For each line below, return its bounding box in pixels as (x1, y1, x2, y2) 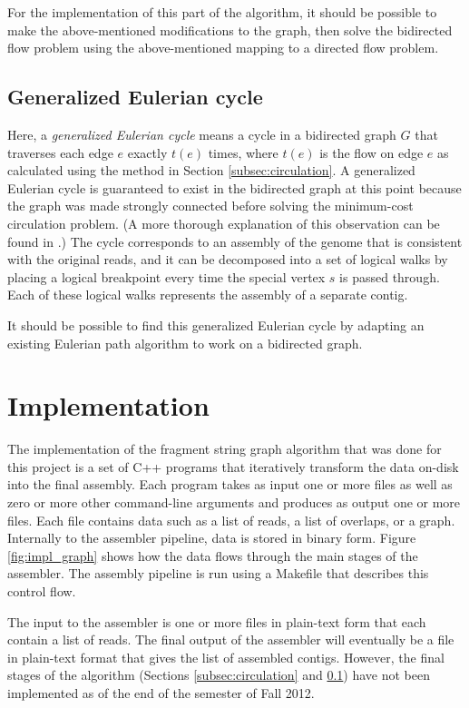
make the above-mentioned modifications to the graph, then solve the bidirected (7, 20, 453, 39)
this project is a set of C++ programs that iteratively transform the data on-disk (7, 457, 459, 476)
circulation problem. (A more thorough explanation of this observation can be (7, 213, 440, 232)
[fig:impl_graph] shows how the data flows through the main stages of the (7, 546, 418, 565)
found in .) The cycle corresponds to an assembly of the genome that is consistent (7, 231, 463, 251)
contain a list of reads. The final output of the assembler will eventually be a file (7, 630, 454, 649)
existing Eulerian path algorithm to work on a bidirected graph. (7, 333, 363, 352)
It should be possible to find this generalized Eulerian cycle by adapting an (7, 315, 425, 334)
